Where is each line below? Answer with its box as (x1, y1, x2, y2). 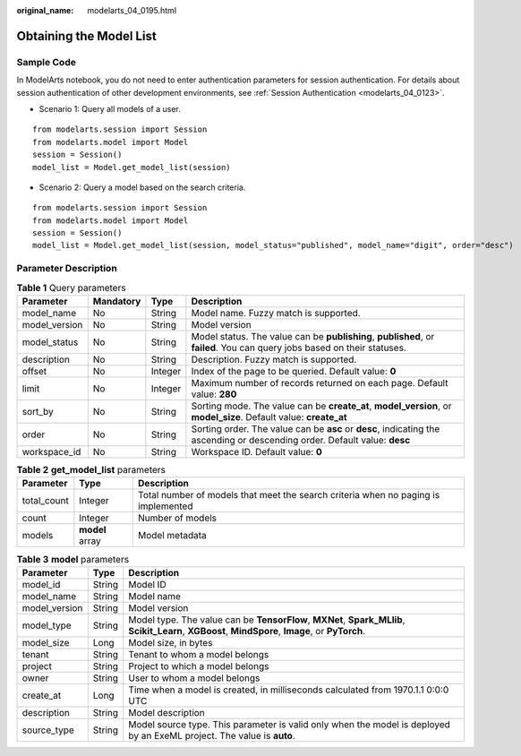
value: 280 (191, 388, 237, 400)
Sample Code (16, 56, 76, 68)
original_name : (16, 5, 74, 15)
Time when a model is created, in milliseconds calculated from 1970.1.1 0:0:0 (128, 683, 449, 696)
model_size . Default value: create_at (191, 410, 348, 423)
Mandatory (92, 295, 141, 307)
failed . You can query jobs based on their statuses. (191, 341, 406, 354)
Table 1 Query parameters (16, 281, 126, 294)
